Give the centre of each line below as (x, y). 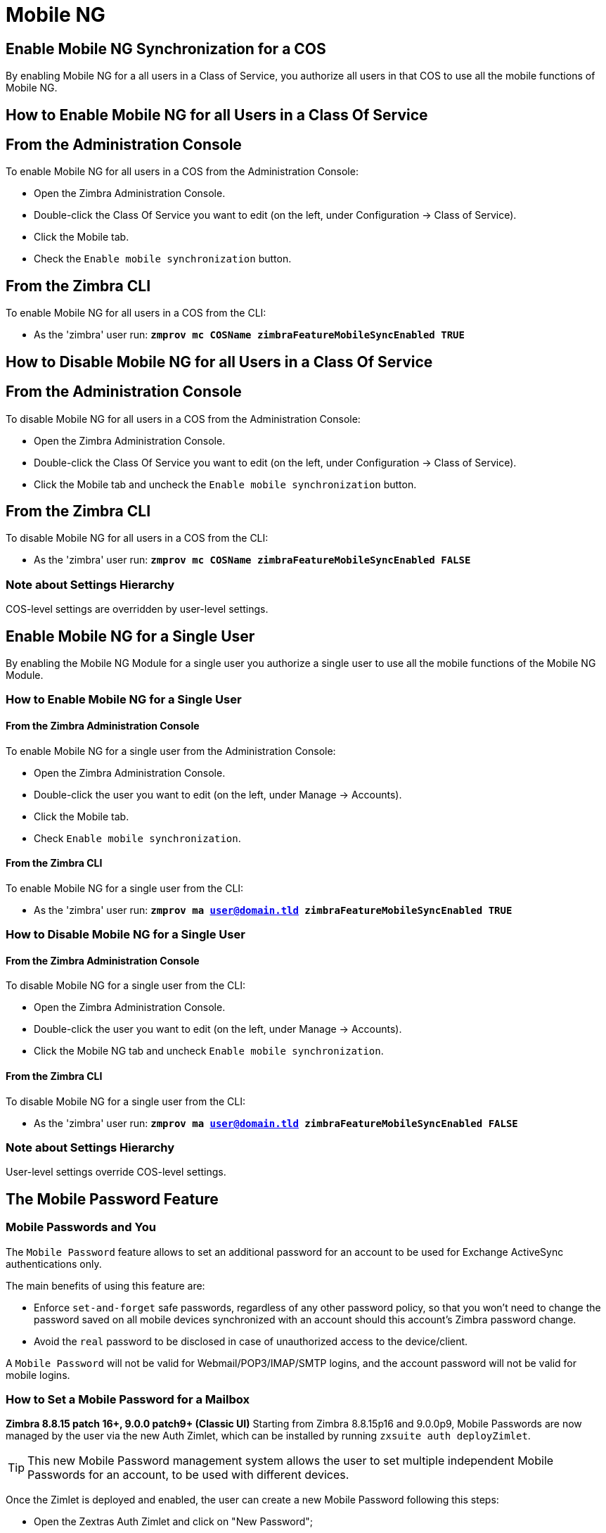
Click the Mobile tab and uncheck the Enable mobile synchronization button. (225, 484)
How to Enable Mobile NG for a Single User (124, 700)
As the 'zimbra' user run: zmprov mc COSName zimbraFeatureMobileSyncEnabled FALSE (252, 560)
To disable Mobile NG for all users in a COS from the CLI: (137, 538)
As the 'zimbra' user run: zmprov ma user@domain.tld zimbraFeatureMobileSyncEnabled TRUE (273, 910)
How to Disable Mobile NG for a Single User (125, 935)
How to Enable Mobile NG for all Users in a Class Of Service (217, 115)
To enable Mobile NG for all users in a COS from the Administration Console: (182, 172)
